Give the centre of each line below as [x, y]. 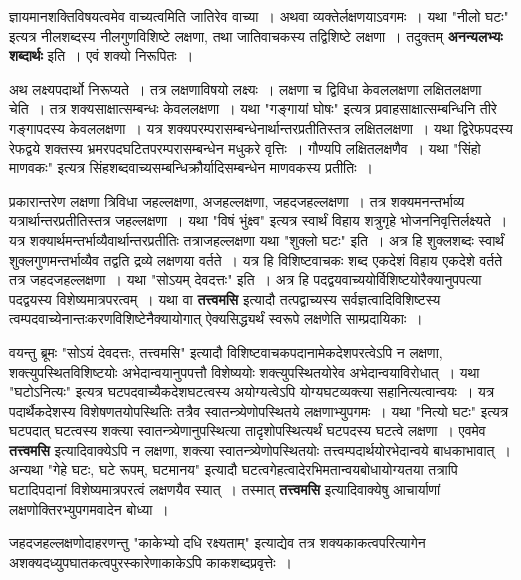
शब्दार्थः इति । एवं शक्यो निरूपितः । [101, 55]
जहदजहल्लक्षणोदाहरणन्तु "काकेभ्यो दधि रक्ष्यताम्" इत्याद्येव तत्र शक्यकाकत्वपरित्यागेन [217, 542]
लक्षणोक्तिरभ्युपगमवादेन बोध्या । [89, 508]
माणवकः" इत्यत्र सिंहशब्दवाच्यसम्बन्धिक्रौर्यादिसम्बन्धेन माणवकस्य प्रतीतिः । [191, 167]
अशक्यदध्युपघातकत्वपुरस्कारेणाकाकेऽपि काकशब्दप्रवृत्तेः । [150, 561]
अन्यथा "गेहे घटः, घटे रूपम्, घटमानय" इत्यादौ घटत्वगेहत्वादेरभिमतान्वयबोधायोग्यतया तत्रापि [233, 469]
